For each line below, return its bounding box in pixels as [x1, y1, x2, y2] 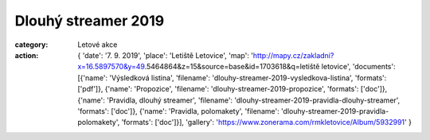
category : [14, 40, 49, 49]
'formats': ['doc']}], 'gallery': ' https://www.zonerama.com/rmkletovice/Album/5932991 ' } [121, 118, 412, 127]
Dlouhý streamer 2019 [14, 12, 165, 29]
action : [14, 50, 39, 60]
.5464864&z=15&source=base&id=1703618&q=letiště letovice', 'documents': [144, 62, 396, 72]
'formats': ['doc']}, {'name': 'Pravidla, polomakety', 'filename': [77, 106, 279, 115]
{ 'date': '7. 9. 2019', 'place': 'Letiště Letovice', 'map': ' [77, 50, 254, 60]
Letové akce [77, 40, 118, 49]
